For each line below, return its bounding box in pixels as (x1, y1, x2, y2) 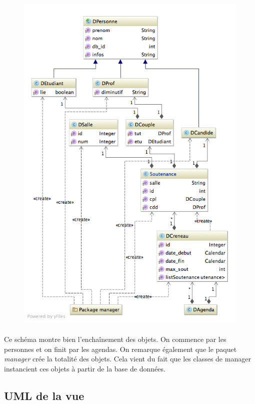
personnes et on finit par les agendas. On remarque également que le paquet (4, 343, 237, 354)
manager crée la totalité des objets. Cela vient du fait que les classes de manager (4, 353, 251, 364)
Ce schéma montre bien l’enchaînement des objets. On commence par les (4, 334, 226, 344)
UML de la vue (4, 387, 84, 403)
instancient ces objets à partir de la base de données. (4, 363, 165, 373)
